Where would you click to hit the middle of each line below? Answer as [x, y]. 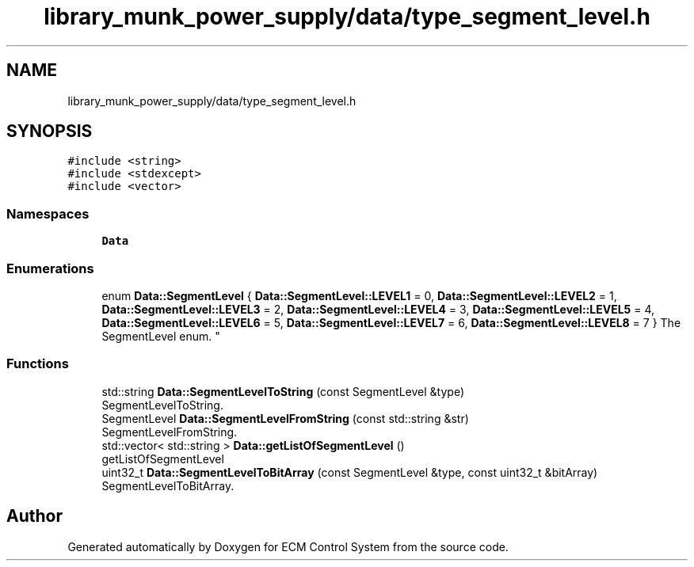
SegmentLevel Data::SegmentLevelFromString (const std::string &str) [285, 418]
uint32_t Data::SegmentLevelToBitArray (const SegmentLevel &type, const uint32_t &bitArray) [350, 472]
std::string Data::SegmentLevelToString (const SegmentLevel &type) [283, 391]
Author [34, 516]
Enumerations [50, 268]
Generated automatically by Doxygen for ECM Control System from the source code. [288, 546]
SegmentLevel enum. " [161, 336]
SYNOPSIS [50, 131]
